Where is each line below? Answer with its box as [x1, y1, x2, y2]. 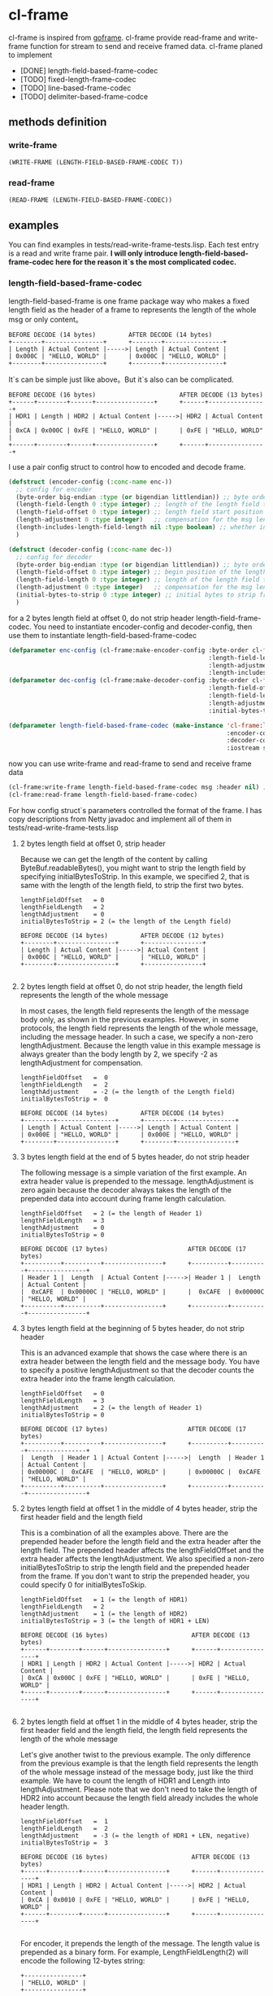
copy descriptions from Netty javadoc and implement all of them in [8, 814, 232, 824]
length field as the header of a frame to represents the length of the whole [8, 304, 258, 314]
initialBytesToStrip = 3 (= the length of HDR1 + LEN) [19, 1617, 210, 1625]
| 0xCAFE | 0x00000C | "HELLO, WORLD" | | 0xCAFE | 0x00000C [19, 1288, 265, 1296]
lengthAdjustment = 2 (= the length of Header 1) [19, 1403, 203, 1412]
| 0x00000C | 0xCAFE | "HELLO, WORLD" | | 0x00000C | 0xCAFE [19, 1468, 262, 1476]
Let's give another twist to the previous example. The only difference [19, 1749, 251, 1759]
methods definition [8, 116, 107, 129]
